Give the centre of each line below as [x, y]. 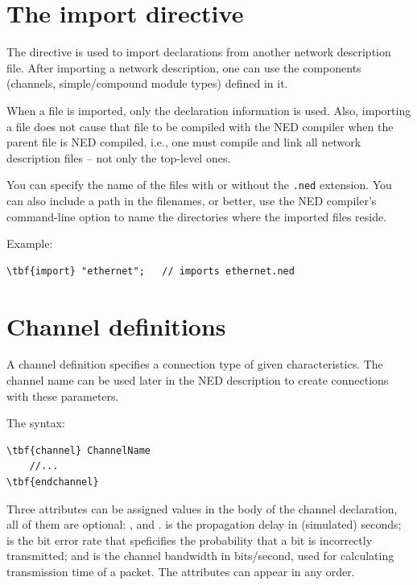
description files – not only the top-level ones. [119, 157]
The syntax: [36, 423]
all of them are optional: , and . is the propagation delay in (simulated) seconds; [204, 524]
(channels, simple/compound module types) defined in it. [147, 83]
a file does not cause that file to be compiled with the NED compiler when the [200, 126]
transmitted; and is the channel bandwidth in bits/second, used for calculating [200, 556]
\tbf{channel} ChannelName [78, 450]
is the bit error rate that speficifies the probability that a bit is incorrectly [190, 540]
